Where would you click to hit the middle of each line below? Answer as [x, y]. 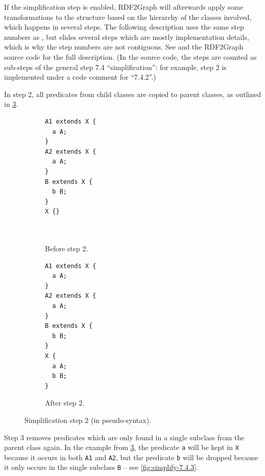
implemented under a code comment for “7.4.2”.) [80, 77]
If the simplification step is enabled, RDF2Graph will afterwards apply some [124, 7]
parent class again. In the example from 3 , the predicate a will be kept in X [122, 447]
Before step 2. [67, 248]
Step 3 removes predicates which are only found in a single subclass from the [124, 437]
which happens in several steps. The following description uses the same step [124, 27]
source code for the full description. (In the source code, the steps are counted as [130, 56]
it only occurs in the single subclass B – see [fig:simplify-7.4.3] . [101, 467]
